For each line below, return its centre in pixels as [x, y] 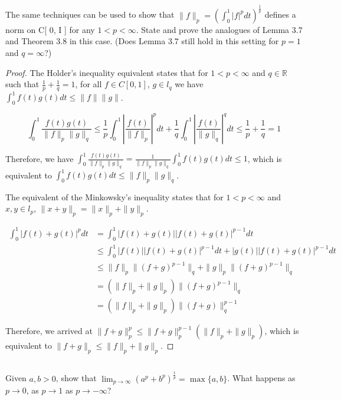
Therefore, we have [40, 158]
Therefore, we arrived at [49, 331]
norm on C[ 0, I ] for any [50, 29]
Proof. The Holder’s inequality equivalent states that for [107, 72]
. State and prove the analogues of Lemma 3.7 [219, 29]
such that [22, 84]
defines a [280, 14]
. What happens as [261, 378]
